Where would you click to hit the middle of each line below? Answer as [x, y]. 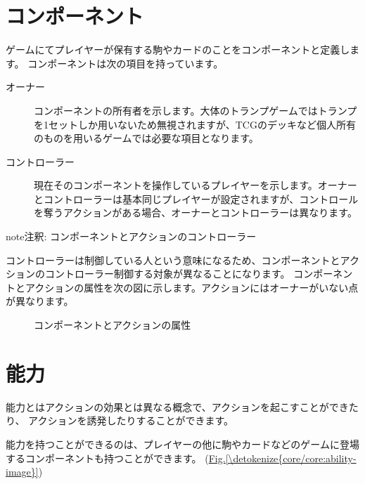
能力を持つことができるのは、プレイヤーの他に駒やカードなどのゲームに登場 [182, 444]
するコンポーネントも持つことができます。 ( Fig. [116, 458]
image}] [22, 472]
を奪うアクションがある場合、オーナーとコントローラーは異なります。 [196, 212]
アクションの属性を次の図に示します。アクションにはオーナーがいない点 [192, 287]
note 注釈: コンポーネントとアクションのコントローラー [131, 236]
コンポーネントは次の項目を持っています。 [126, 63]
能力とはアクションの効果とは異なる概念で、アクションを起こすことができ [177, 406]
